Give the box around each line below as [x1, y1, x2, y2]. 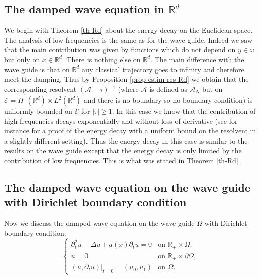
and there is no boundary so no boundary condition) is [83, 95, 253, 105]
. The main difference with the [150, 54, 244, 64]
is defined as [149, 83, 187, 94]
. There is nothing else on [62, 54, 141, 64]
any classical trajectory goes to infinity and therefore [81, 64, 244, 74]
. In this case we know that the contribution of [112, 106, 256, 116]
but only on [4, 54, 40, 64]
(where [118, 83, 139, 94]
